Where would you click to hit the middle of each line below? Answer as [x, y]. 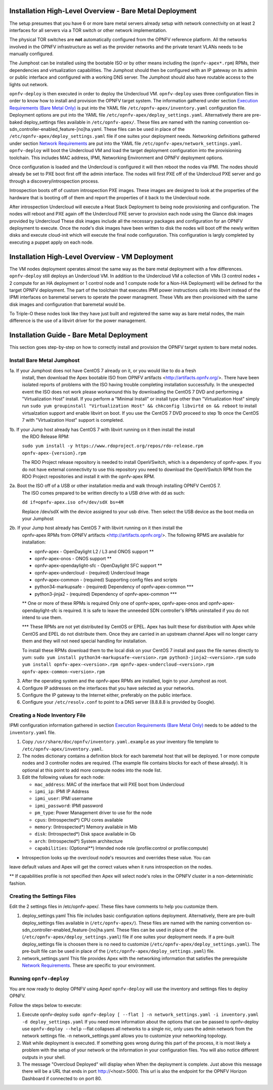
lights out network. [29, 84]
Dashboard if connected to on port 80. [62, 1078]
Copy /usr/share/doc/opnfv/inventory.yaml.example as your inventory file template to [120, 742]
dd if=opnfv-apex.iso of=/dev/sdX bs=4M [73, 502]
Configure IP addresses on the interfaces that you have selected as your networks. [108, 688]
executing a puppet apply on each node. [51, 242]
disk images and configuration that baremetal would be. [67, 304]
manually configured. [32, 54]
